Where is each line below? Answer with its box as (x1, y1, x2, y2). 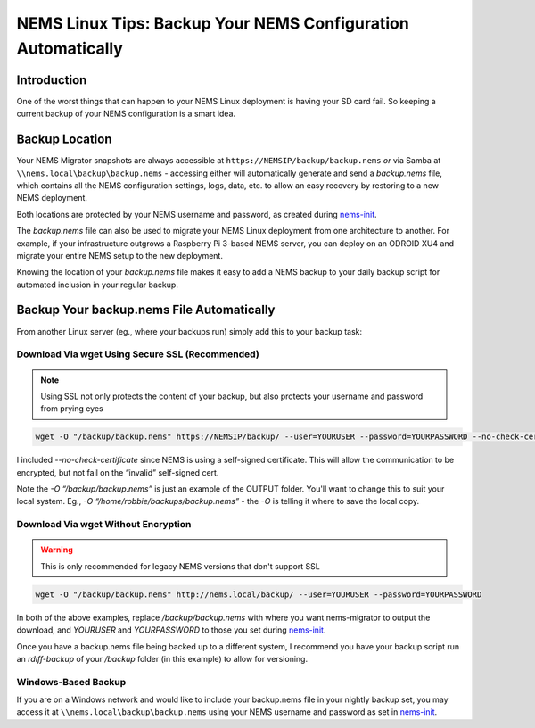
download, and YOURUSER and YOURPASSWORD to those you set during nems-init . (16, 625, 326, 635)
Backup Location (16, 132, 112, 147)
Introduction (16, 72, 87, 87)
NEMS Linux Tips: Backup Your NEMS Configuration (16, 13, 409, 33)
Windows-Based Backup (16, 675, 127, 688)
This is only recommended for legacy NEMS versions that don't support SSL (40, 560, 320, 571)
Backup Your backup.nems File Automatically (16, 302, 276, 318)
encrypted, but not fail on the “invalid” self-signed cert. (16, 467, 219, 477)
